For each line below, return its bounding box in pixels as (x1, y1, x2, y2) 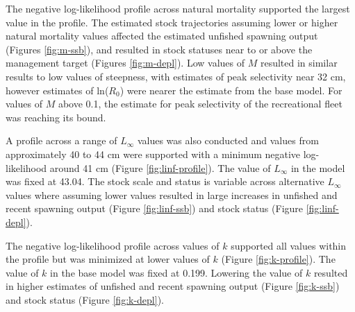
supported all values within (231, 238, 347, 252)
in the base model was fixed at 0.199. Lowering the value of (50, 265, 303, 279)
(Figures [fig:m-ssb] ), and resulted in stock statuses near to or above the (6, 42, 313, 56)
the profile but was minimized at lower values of (6, 252, 210, 266)
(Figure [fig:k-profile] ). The (221, 252, 336, 266)
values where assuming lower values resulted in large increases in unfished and (6, 187, 338, 202)
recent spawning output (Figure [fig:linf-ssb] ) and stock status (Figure (6, 201, 304, 216)
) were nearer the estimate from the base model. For (119, 83, 342, 97)
